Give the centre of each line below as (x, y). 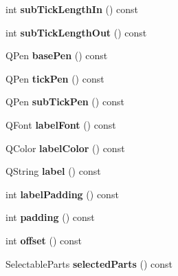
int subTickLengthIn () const (72, 9)
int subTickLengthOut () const (76, 32)
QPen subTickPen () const (65, 102)
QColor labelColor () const (65, 148)
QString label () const (53, 171)
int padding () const (50, 217)
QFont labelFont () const (61, 124)
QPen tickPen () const (55, 78)
